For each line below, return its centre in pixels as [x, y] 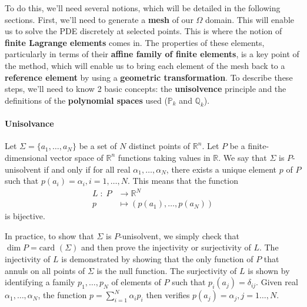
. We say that [243, 157]
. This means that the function [183, 181]
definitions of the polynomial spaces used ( [86, 100]
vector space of [77, 157]
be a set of [98, 146]
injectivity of [28, 259]
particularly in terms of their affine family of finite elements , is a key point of [152, 54]
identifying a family [40, 282]
